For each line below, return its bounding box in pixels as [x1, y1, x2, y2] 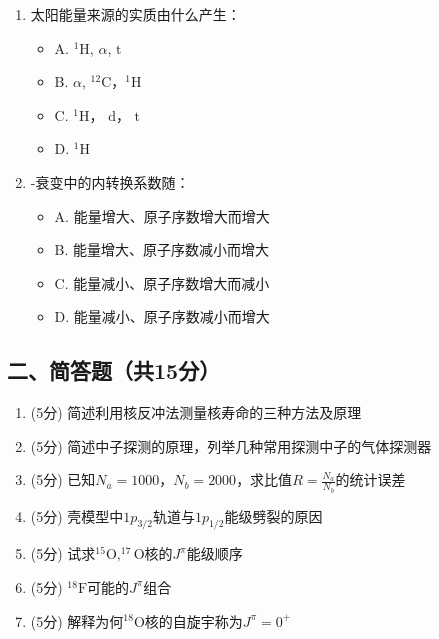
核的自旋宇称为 [144, 610, 243, 631]
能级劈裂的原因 [224, 505, 323, 526]
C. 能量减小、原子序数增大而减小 [54, 272, 270, 293]
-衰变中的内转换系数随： [30, 171, 190, 192]
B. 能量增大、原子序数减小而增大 [54, 239, 270, 260]
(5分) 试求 [30, 543, 96, 564]
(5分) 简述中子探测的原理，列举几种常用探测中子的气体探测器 [30, 435, 432, 456]
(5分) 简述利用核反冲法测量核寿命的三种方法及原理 [30, 402, 362, 423]
